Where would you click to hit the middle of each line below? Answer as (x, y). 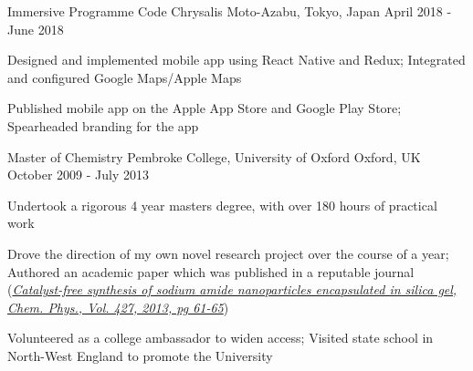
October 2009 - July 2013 (79, 175)
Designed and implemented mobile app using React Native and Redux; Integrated (236, 60)
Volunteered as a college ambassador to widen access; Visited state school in (221, 338)
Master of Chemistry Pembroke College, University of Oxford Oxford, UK (214, 156)
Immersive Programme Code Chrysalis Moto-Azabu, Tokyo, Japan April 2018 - (230, 11)
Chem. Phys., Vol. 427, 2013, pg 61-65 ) (118, 307)
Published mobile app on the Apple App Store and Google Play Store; (205, 108)
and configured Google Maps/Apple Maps (125, 77)
